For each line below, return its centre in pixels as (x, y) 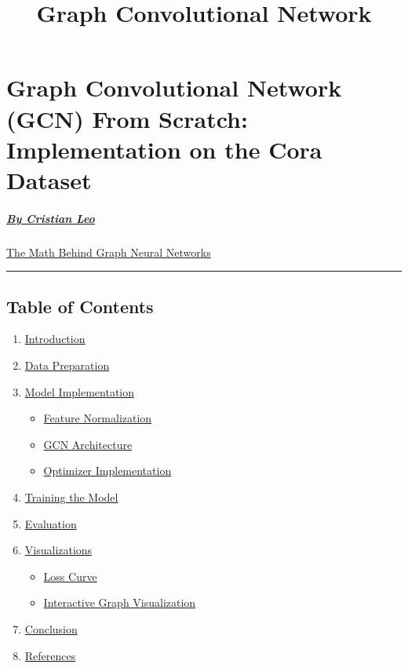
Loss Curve (70, 576)
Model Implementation (80, 391)
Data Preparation (67, 365)
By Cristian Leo (51, 218)
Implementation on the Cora (164, 149)
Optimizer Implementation (107, 471)
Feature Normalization (98, 418)
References (50, 655)
